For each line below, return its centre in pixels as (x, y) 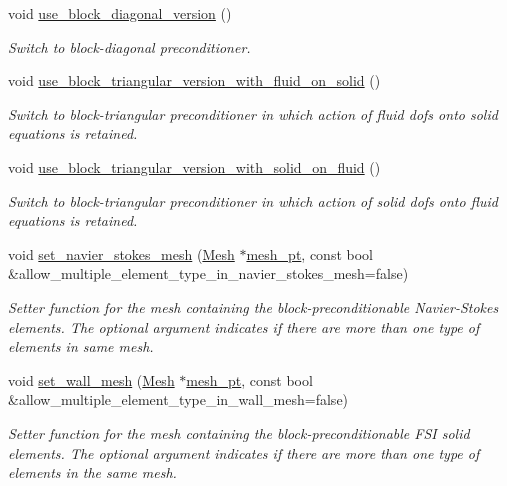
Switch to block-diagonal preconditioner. (129, 46)
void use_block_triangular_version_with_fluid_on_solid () (194, 80)
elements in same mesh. (81, 346)
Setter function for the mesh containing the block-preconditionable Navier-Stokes (253, 306)
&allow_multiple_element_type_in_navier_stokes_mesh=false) (208, 273)
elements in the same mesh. (92, 472)
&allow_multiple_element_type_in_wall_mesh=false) (178, 399)
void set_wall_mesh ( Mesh (91, 379)
